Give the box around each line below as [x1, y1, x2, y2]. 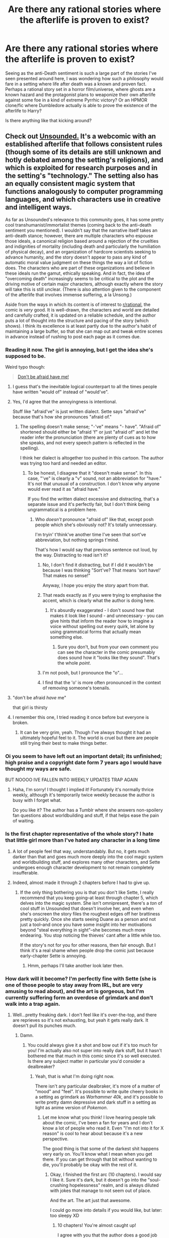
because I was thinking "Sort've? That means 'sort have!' [42, 567, 161, 574]
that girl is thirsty [12, 704, 48, 710]
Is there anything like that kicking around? [5, 117, 92, 123]
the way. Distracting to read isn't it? [35, 552, 109, 558]
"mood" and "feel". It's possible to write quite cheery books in [35, 1088, 163, 1094]
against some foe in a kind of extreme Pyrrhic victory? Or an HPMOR [5, 97, 147, 103]
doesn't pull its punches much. [12, 1022, 76, 1028]
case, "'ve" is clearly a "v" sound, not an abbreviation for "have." [27, 476, 162, 482]
